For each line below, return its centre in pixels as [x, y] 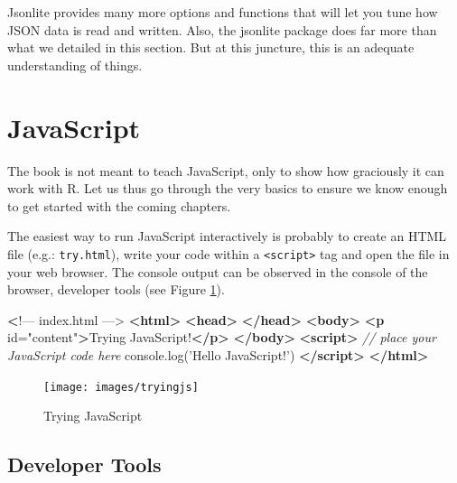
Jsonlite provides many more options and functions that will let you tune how [223, 12]
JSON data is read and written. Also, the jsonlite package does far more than [222, 29]
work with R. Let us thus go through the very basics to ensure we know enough [228, 188]
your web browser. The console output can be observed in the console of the [218, 271]
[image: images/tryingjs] [121, 387]
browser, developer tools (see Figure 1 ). [116, 289]
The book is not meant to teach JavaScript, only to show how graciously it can [226, 170]
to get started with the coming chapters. [119, 205]
